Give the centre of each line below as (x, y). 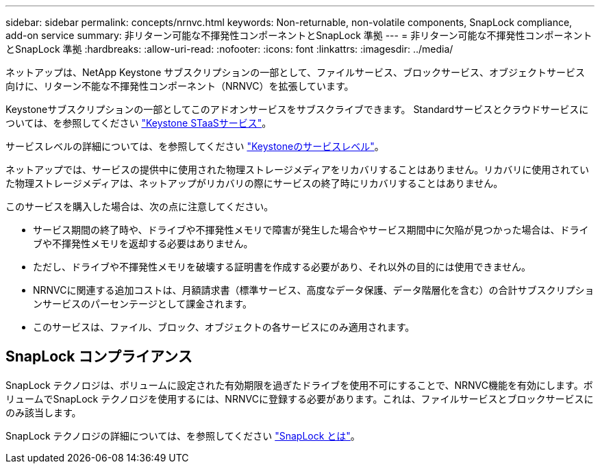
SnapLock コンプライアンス (99, 357)
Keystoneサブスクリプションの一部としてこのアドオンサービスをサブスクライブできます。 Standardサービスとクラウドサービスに (297, 109)
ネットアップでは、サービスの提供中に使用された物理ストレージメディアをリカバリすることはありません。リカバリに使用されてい (297, 169)
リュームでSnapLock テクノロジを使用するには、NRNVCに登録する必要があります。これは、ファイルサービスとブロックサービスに (300, 398)
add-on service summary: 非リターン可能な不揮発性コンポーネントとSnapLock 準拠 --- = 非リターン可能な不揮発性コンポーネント (299, 35)
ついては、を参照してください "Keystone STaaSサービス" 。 (139, 123)
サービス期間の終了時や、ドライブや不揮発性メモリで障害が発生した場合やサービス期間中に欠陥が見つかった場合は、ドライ (311, 230)
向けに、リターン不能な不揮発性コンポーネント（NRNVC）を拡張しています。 (180, 86)
